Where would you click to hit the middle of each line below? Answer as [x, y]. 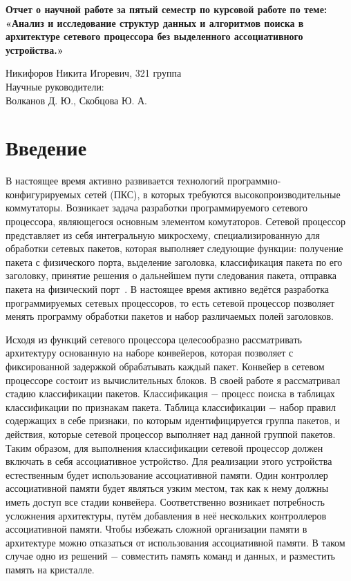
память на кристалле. [50, 569]
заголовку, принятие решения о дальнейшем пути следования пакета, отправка [171, 275]
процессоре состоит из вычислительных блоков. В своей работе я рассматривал [173, 380]
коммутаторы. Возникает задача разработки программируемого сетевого [156, 208]
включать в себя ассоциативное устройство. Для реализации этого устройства [169, 461]
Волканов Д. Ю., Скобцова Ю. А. [76, 100]
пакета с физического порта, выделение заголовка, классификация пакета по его [174, 261]
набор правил [307, 407]
